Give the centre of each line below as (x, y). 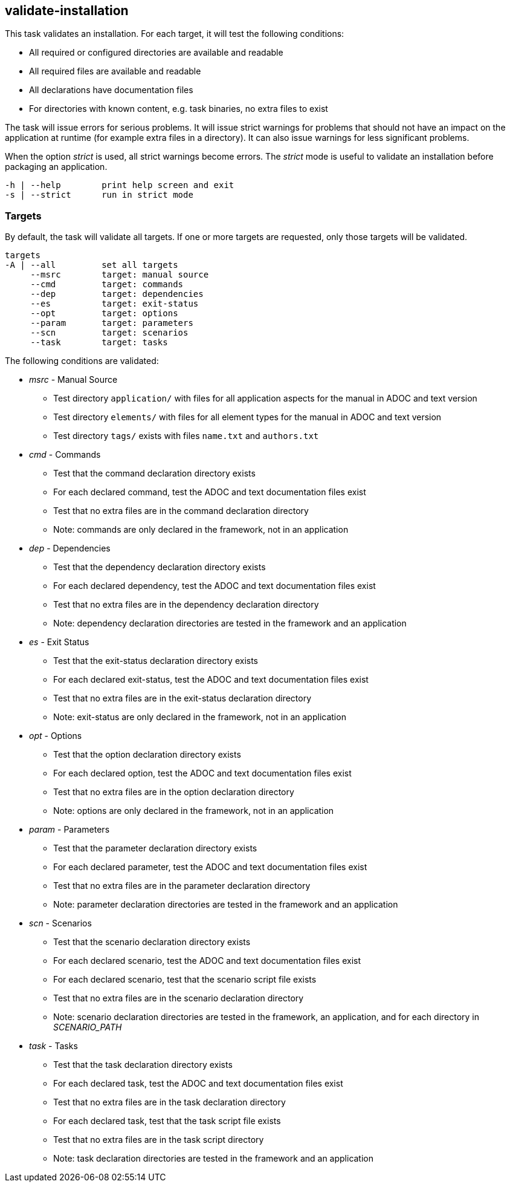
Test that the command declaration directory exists (154, 473)
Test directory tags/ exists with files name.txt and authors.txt (186, 436)
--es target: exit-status (115, 304)
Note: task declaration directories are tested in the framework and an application (214, 1159)
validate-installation (67, 11)
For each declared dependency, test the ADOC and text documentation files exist (215, 586)
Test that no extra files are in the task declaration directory (169, 1102)
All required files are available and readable (115, 71)
